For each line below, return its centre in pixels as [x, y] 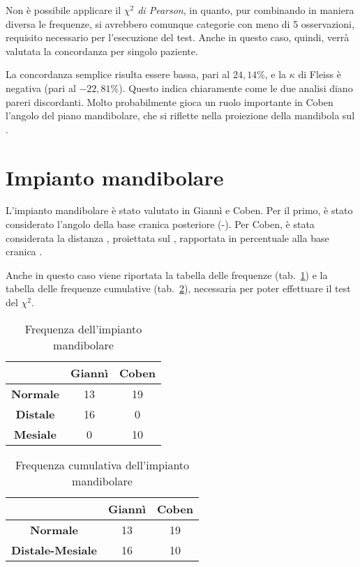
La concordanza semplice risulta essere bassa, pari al [118, 74]
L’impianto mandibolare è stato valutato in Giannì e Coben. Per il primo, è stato [179, 210]
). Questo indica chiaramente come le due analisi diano [236, 88]
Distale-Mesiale [54, 550]
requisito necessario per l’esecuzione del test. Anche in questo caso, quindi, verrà [178, 37]
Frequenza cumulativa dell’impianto [102, 464]
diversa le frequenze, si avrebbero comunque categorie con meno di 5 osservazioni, [180, 23]
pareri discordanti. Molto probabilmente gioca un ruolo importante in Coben [170, 101]
